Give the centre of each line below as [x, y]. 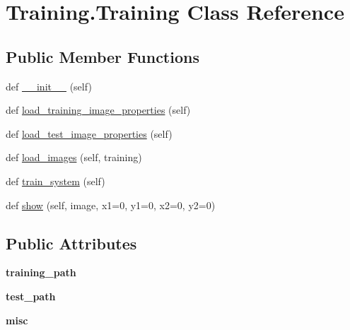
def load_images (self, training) [74, 157]
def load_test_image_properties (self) [89, 133]
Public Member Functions [103, 56]
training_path [41, 272]
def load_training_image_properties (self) [98, 110]
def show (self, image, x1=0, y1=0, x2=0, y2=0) [111, 205]
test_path [31, 296]
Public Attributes [71, 243]
